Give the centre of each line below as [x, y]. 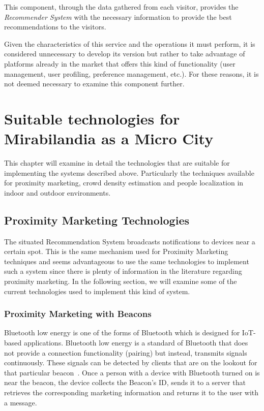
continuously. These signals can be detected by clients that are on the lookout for [131, 362]
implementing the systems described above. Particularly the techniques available [129, 172]
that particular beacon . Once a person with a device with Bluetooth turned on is [132, 372]
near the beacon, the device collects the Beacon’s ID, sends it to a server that [125, 382]
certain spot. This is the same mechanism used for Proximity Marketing [116, 251]
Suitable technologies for [92, 118]
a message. [21, 402]
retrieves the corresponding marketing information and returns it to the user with [131, 392]
